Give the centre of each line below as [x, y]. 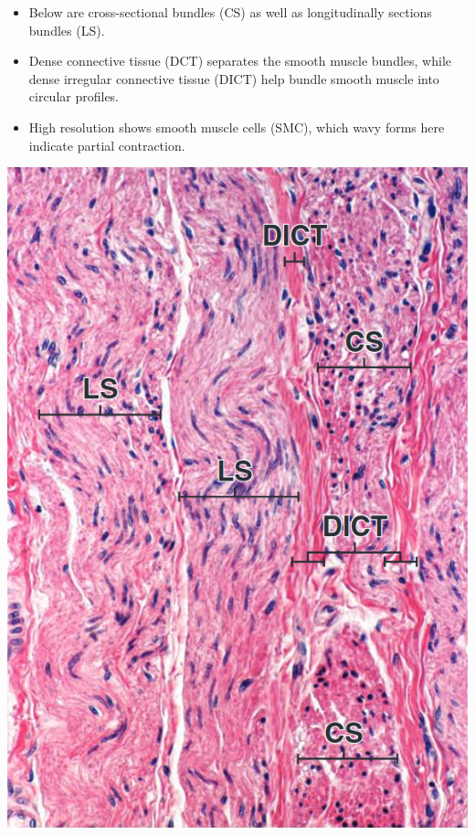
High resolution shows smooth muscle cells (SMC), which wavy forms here [237, 127]
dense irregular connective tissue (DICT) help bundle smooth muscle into [234, 78]
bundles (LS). [67, 30]
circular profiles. [74, 96]
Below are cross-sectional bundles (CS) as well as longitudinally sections [230, 12]
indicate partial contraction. [107, 145]
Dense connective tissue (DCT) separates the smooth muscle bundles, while [240, 61]
